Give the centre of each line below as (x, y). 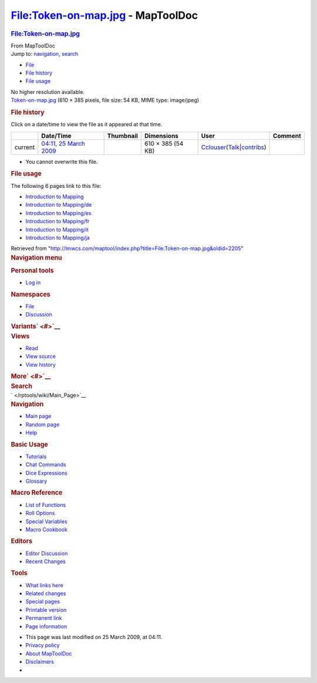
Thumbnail (122, 136)
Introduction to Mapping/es (58, 213)
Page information (46, 626)
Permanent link (44, 618)
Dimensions (162, 136)
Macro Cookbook (46, 529)
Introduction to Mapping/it (57, 230)
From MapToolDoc (33, 46)
